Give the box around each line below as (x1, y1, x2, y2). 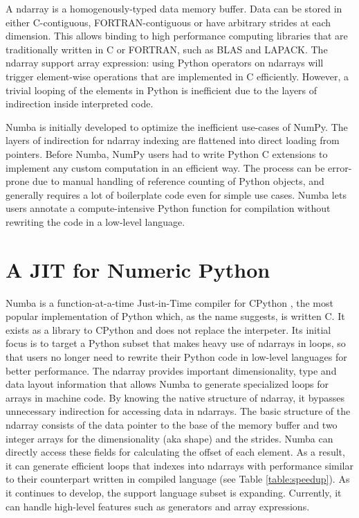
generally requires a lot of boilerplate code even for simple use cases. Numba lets (6, 187, 347, 202)
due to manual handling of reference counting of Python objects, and (32, 174, 324, 188)
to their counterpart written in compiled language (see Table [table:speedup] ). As (6, 472, 350, 486)
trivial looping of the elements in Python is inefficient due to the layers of (6, 82, 317, 97)
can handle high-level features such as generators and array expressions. (6, 499, 310, 513)
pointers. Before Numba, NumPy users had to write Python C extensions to (6, 146, 328, 161)
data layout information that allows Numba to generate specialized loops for (6, 377, 329, 391)
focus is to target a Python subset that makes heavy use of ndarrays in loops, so (6, 336, 346, 350)
